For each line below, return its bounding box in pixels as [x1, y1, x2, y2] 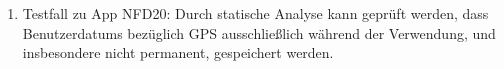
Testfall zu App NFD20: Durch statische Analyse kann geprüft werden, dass [22, 3, 489, 23]
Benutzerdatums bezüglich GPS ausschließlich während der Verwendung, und [22, 22, 496, 43]
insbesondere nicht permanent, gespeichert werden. [22, 42, 334, 63]
